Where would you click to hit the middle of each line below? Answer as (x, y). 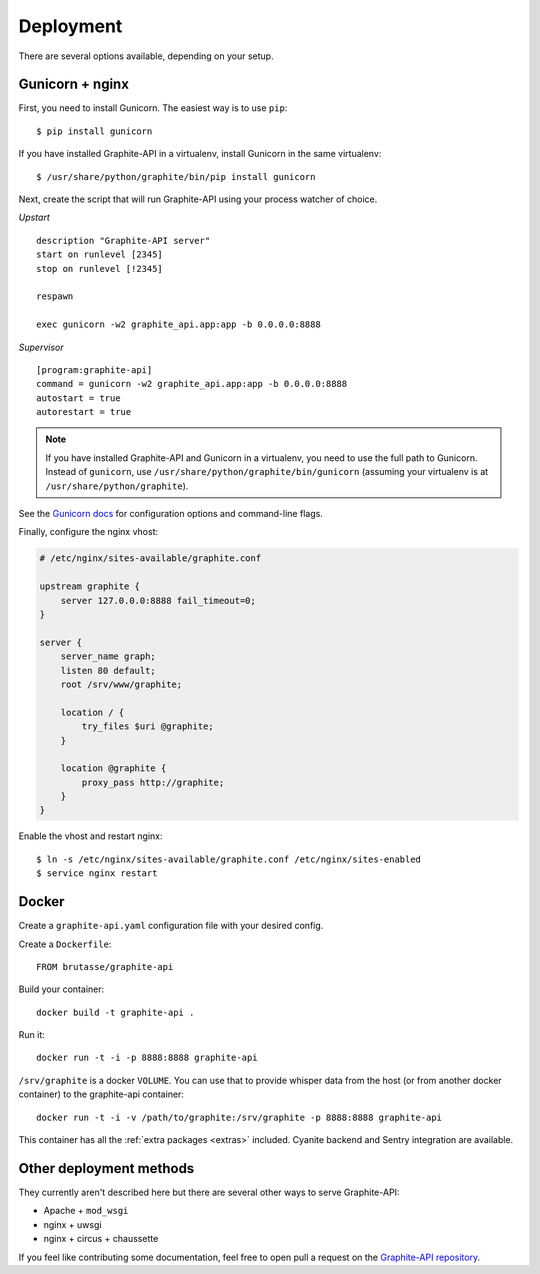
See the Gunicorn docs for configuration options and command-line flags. (171, 514)
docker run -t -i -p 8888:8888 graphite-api (147, 1058)
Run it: (31, 1035)
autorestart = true (84, 412)
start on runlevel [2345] (100, 254)
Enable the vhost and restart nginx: (91, 836)
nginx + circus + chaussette (101, 1239)
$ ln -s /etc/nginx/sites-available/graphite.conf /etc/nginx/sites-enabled (229, 859)
